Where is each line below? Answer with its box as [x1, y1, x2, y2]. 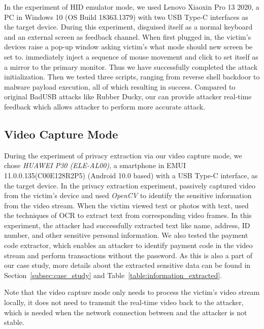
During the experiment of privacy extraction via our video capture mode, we [4, 150, 242, 160]
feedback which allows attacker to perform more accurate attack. [4, 101, 206, 112]
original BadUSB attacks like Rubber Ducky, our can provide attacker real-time [4, 91, 252, 102]
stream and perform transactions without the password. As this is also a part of [4, 250, 252, 260]
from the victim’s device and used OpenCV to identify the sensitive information [4, 190, 252, 201]
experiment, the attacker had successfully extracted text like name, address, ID [4, 220, 250, 230]
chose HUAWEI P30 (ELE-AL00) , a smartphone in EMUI [4, 160, 186, 171]
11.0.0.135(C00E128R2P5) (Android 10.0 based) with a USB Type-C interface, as [4, 170, 258, 180]
